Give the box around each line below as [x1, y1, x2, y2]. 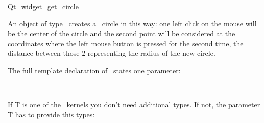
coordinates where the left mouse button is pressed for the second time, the [8, 38, 244, 48]
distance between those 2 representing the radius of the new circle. [8, 48, 215, 58]
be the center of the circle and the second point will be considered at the [8, 28, 235, 39]
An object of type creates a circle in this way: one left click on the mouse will [8, 18, 257, 28]
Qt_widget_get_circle [8, 1, 79, 11]
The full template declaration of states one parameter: [8, 65, 181, 75]
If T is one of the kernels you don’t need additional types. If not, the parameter [8, 99, 260, 110]
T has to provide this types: [8, 109, 95, 119]
